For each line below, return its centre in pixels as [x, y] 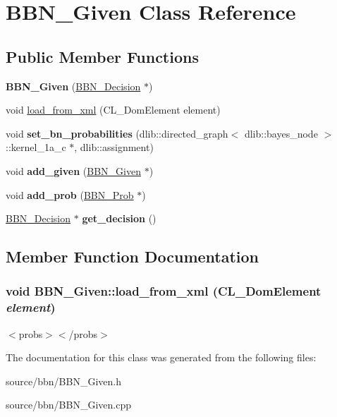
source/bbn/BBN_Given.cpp [68, 405]
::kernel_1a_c [36, 147]
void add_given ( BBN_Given [73, 170]
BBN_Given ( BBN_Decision [73, 86]
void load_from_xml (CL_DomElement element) [113, 110]
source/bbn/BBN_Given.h [63, 381]
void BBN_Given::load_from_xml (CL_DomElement [164, 291]
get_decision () [119, 218]
